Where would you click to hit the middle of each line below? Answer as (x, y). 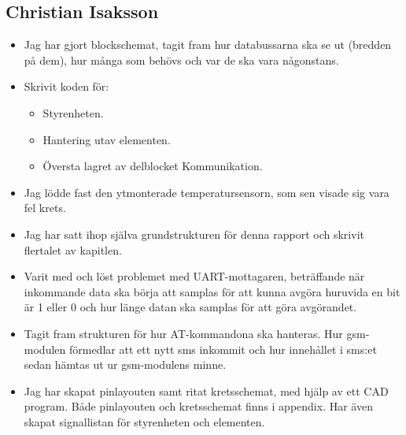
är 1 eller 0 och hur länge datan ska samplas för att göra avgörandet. (190, 307)
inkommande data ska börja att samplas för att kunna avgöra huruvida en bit (212, 291)
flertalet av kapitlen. (73, 249)
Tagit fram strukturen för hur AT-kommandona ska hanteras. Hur (183, 333)
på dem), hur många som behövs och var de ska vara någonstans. (181, 59)
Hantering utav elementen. (107, 139)
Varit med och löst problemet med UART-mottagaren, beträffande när (194, 276)
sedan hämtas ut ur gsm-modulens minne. (125, 364)
